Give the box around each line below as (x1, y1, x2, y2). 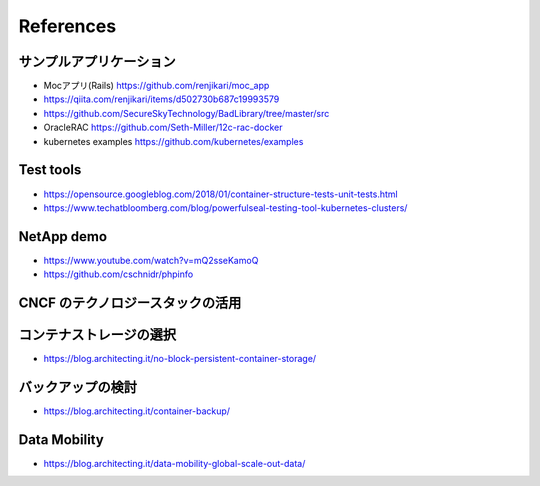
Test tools (18, 161, 82, 179)
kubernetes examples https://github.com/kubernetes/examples (43, 135, 304, 147)
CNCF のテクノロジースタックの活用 (18, 295, 242, 312)
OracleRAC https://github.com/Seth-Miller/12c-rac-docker (43, 121, 283, 134)
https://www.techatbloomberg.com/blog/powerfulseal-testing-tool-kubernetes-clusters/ (43, 201, 408, 214)
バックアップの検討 (18, 378, 137, 395)
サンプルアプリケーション (18, 53, 176, 70)
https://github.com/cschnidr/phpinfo (43, 268, 194, 280)
